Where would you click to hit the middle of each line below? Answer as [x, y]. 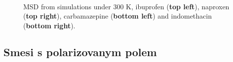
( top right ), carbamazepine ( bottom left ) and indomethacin [117, 16]
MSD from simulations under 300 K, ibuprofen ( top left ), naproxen [126, 6]
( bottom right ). [49, 25]
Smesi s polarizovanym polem [80, 52]
